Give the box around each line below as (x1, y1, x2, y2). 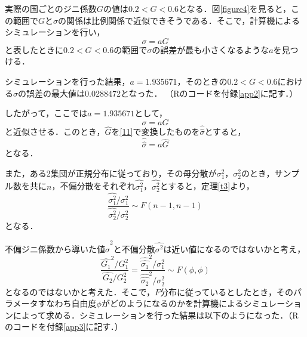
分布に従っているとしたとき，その (160, 285, 293, 298)
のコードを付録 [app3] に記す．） (5, 320, 123, 333)
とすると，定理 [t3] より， (159, 180, 254, 192)
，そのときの (177, 75, 228, 87)
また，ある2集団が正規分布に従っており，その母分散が (5, 166, 217, 179)
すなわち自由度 (38, 297, 97, 310)
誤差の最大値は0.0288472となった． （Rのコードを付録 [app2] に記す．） (26, 86, 298, 99)
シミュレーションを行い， (5, 26, 105, 38)
